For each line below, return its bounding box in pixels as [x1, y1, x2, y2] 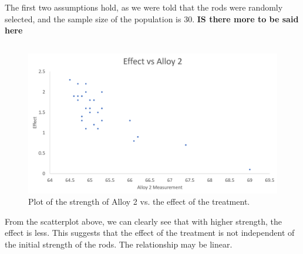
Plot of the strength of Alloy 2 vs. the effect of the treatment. [28, 195, 250, 208]
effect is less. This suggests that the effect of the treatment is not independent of [5, 226, 295, 239]
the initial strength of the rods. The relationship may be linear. [5, 238, 233, 250]
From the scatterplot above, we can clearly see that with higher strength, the [5, 215, 282, 227]
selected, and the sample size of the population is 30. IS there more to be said [5, 12, 299, 25]
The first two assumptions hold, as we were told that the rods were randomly [5, 1, 283, 13]
